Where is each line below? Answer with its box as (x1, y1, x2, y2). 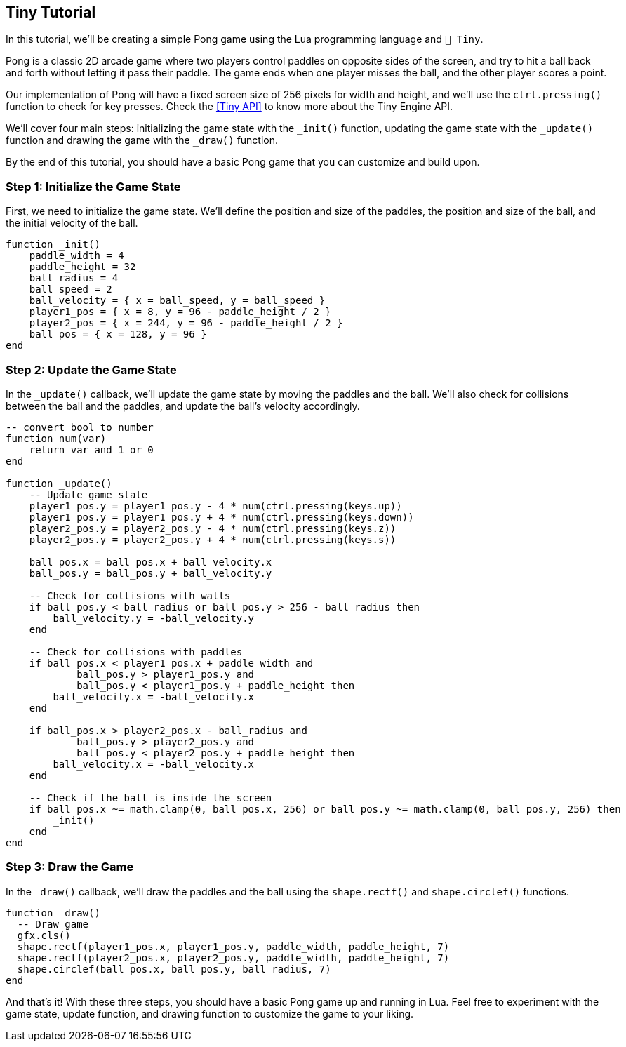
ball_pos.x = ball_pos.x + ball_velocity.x (29, 556, 272, 568)
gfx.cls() (17, 929, 71, 941)
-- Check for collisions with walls (29, 589, 231, 601)
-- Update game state (29, 488, 148, 500)
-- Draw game (17, 918, 89, 930)
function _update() (6, 477, 112, 489)
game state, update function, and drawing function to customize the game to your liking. (6, 1007, 414, 1020)
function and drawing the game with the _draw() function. (6, 134, 279, 147)
